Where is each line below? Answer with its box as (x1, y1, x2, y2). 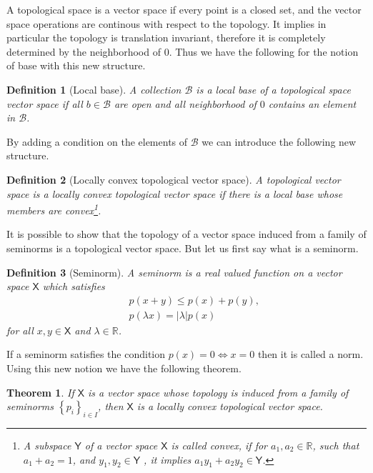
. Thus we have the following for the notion (169, 44, 359, 59)
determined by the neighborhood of (6, 44, 161, 59)
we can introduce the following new (202, 134, 357, 149)
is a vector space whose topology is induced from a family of (88, 384, 349, 399)
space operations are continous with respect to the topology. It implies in (6, 16, 327, 31)
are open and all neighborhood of (114, 96, 257, 111)
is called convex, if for (171, 437, 268, 452)
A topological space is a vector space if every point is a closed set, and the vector (6, 2, 362, 16)
